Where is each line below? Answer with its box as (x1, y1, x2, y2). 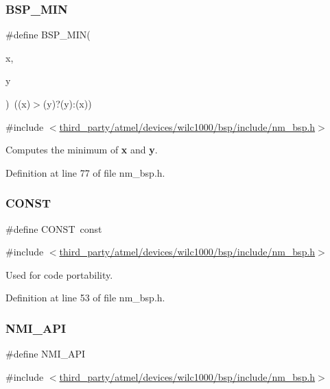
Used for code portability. (5, 267, 113, 281)
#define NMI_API (5, 347, 86, 361)
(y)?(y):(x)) (43, 97, 92, 110)
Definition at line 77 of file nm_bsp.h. (5, 165, 165, 179)
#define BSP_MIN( (5, 27, 91, 42)
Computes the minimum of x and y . (5, 142, 158, 157)
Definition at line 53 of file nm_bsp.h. (5, 290, 165, 305)
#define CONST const (5, 221, 102, 236)
